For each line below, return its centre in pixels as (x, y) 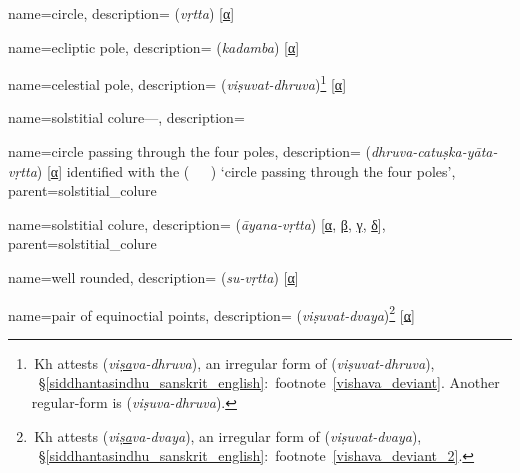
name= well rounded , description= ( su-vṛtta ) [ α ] (153, 277)
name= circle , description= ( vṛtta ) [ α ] (121, 13)
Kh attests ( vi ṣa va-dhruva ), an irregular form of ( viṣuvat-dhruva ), (234, 362)
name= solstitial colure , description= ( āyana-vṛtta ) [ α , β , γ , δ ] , (197, 223)
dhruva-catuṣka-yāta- (434, 151)
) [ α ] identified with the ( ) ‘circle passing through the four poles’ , (246, 170)
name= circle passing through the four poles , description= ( (189, 151)
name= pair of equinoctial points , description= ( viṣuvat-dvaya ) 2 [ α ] (211, 313)
